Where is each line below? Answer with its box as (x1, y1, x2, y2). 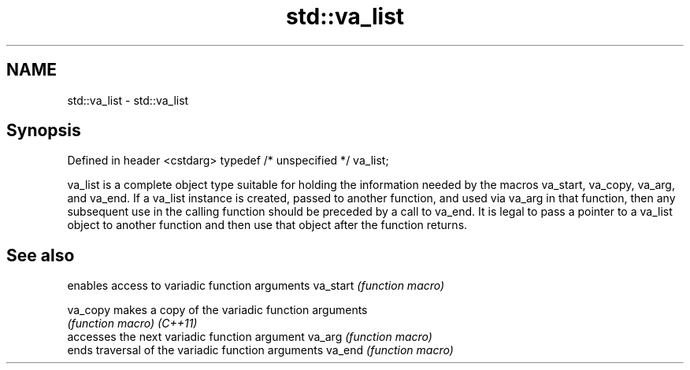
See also (6, 245, 75, 265)
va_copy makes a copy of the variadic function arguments (67, 303, 368, 317)
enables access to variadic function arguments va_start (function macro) (67, 279, 445, 293)
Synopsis (6, 120, 81, 141)
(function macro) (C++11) (67, 316, 198, 331)
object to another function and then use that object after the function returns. (67, 218, 468, 232)
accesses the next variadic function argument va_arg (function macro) (67, 330, 432, 344)
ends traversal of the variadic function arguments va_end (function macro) (67, 343, 454, 357)
